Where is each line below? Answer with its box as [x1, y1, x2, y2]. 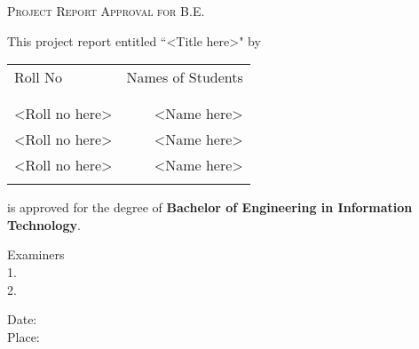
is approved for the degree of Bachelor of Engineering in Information [7, 198, 413, 217]
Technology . [7, 215, 81, 234]
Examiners [7, 245, 65, 264]
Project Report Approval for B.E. [7, 2, 205, 20]
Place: [7, 327, 40, 345]
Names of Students [126, 67, 243, 88]
